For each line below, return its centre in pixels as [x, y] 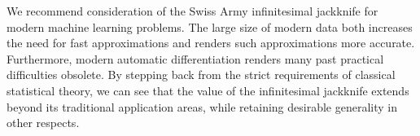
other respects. [43, 123]
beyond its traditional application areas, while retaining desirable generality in [202, 106]
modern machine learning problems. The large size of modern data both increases [210, 26]
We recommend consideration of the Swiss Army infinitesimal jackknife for [192, 11]
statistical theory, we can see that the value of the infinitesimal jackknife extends [208, 90]
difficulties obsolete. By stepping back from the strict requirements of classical [201, 75]
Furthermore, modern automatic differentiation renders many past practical [195, 58]
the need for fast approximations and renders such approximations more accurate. [211, 43]
